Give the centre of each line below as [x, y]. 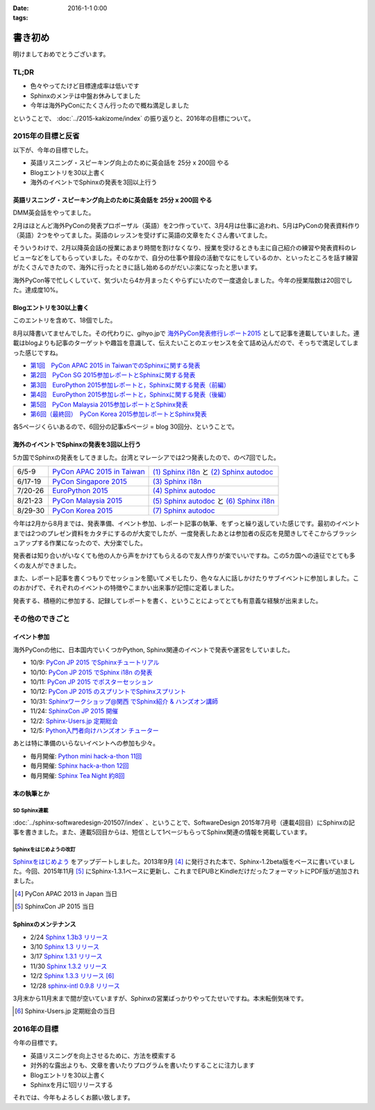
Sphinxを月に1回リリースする [72, 1085]
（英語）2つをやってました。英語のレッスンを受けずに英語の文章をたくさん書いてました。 [142, 235]
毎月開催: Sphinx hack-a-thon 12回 [80, 766]
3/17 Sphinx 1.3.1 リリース [66, 956]
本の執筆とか [31, 793]
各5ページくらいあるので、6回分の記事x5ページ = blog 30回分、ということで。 [126, 426]
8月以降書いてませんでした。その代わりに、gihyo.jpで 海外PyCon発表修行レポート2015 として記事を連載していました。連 [186, 333]
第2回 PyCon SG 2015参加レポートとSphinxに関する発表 [113, 375]
